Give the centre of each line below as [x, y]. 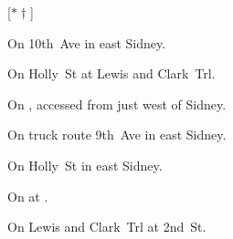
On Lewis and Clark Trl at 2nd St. [107, 227]
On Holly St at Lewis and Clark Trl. [111, 73]
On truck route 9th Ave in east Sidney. [117, 135]
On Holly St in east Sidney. [85, 165]
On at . [28, 196]
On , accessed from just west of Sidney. [117, 104]
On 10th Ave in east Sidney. [87, 42]
